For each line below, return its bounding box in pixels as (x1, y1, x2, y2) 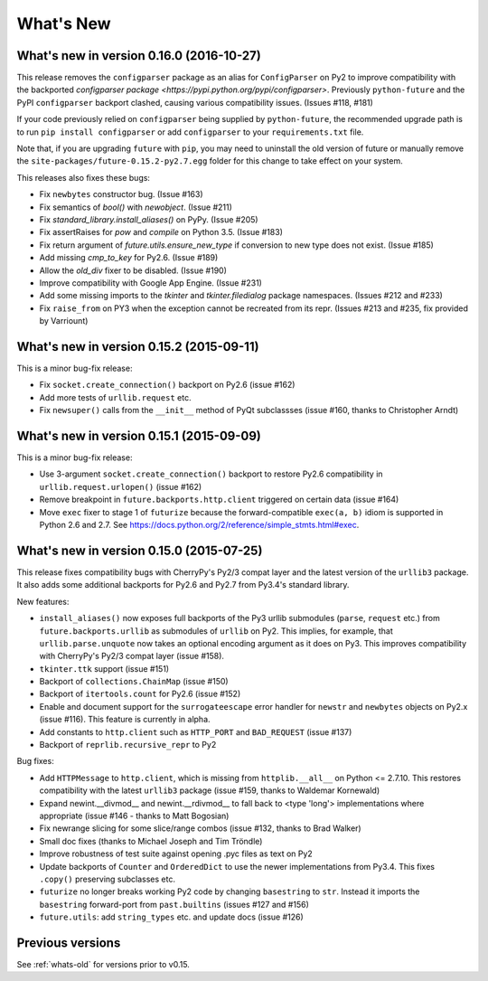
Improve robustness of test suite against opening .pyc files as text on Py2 (39, 848, 314, 859)
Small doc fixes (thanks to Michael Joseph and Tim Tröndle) (39, 835, 263, 846)
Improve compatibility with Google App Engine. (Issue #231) (39, 277, 262, 288)
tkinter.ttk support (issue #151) (39, 663, 170, 674)
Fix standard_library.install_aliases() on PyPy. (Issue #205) (39, 213, 258, 225)
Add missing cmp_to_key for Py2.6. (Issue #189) (39, 252, 219, 263)
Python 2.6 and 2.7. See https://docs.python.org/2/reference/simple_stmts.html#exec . (39, 520, 360, 531)
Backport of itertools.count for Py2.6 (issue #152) (39, 688, 241, 700)
